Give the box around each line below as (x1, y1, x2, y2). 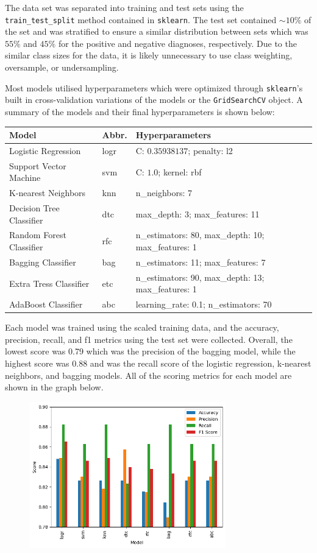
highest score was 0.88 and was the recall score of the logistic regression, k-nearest (5, 357, 312, 370)
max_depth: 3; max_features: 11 (135, 207, 260, 220)
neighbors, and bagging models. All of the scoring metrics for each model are (5, 368, 292, 381)
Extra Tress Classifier (9, 276, 90, 289)
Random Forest (9, 228, 66, 241)
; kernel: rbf (158, 165, 202, 178)
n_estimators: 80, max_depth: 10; (135, 228, 265, 241)
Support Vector (9, 159, 66, 172)
